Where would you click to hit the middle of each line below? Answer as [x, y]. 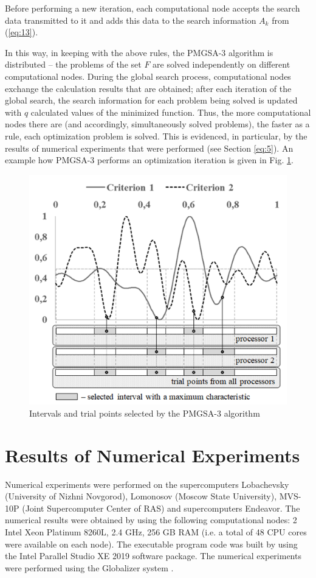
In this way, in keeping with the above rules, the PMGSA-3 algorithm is [139, 52]
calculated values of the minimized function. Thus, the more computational [171, 112]
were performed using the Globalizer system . [89, 567]
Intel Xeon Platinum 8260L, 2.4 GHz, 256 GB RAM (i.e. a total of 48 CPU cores [156, 531]
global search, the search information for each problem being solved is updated [151, 100]
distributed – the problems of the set [73, 64]
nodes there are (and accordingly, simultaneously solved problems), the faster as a [157, 124]
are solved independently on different [222, 64]
